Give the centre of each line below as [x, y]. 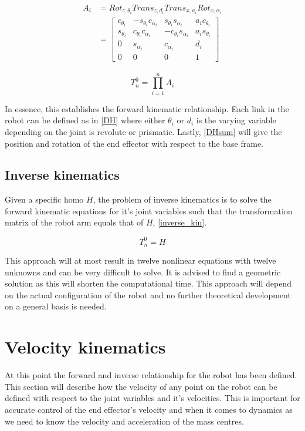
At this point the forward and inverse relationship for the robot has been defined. [151, 375]
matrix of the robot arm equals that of [74, 222]
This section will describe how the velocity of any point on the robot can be [141, 386]
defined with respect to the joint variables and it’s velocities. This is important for [152, 398]
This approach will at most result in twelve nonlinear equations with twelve [140, 260]
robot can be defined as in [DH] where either [85, 120]
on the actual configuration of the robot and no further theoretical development [148, 294]
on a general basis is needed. [56, 306]
